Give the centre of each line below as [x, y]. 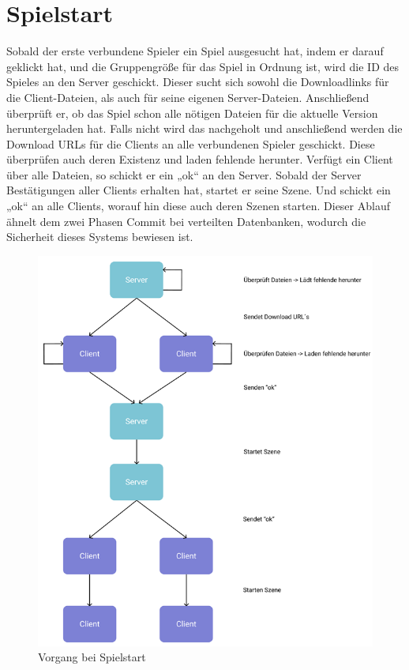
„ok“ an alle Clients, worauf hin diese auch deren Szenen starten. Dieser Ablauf [198, 206]
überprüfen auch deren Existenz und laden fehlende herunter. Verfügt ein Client [200, 159]
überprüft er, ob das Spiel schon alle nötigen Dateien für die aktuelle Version [192, 113]
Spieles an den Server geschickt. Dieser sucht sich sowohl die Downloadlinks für [198, 82]
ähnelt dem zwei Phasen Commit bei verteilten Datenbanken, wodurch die [186, 221]
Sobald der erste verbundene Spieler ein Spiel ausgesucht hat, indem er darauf [195, 51]
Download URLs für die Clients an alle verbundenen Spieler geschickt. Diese [191, 143]
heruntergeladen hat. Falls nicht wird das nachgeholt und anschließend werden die [204, 128]
